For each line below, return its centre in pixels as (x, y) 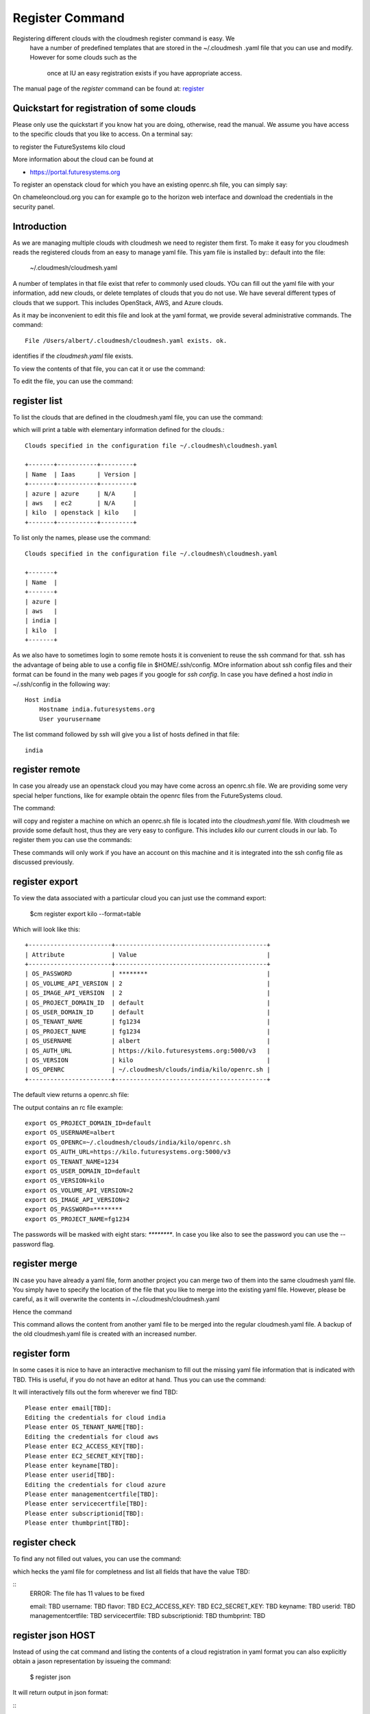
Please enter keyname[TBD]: (72, 1465)
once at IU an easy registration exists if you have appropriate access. (145, 73)
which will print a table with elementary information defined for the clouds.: (119, 430)
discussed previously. (44, 862)
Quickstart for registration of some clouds (104, 108)
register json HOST (54, 1635)
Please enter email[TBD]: (69, 1408)
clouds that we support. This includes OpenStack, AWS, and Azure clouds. (118, 302)
